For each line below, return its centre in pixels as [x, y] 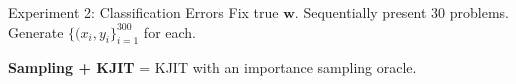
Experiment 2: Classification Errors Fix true [143, 12]
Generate [36, 31]
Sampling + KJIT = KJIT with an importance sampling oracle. [212, 67]
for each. [169, 31]
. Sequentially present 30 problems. [401, 12]
